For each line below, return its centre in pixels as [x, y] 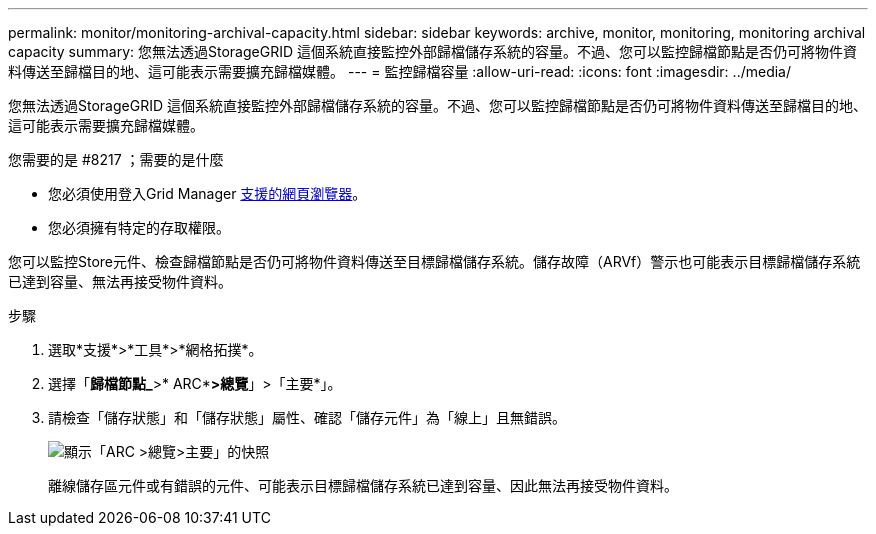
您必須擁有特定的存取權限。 [139, 227]
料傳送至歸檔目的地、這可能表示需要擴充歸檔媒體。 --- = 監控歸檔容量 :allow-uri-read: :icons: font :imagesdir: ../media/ [400, 71]
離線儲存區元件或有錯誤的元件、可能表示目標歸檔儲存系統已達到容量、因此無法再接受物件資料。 [363, 485]
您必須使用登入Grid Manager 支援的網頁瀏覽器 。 [207, 193]
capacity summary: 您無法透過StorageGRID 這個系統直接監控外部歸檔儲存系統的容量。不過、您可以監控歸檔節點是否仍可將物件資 [432, 51]
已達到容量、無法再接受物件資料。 [120, 281]
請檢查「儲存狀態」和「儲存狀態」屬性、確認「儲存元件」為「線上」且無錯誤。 [307, 417]
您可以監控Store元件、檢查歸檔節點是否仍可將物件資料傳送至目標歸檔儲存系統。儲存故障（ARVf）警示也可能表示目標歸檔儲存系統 [434, 261]
